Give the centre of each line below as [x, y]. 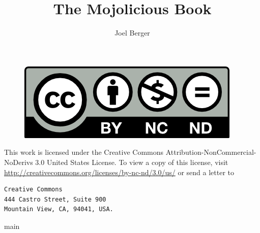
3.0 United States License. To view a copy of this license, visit [132, 162]
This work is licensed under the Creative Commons [84, 152]
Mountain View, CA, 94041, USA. [59, 209]
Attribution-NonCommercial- [211, 152]
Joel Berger [132, 33]
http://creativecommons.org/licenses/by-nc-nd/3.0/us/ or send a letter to [119, 172]
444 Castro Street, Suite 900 [55, 199]
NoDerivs [19, 162]
